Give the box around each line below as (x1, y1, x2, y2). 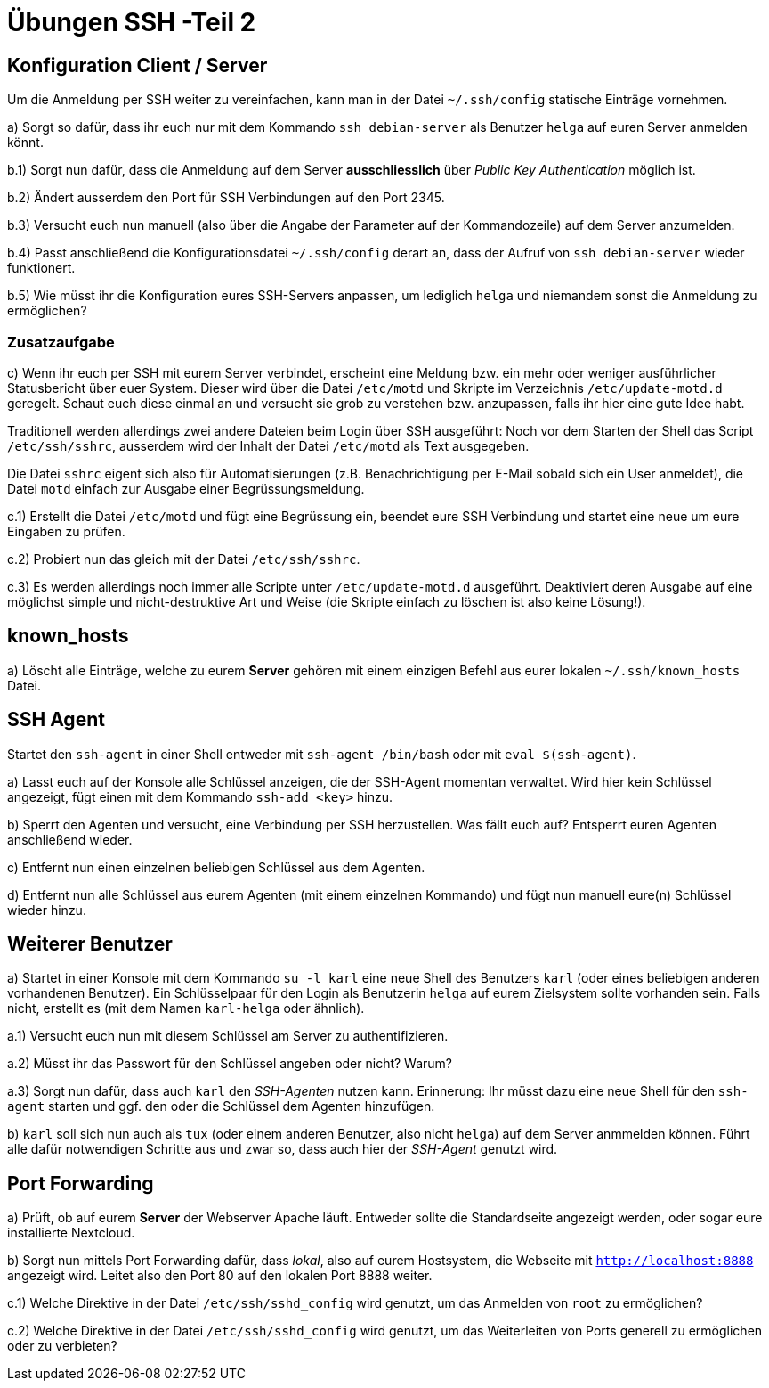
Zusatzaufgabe (7, 332, 115, 351)
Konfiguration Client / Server (7, 53, 268, 77)
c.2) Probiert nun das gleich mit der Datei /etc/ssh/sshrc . (7, 551, 360, 567)
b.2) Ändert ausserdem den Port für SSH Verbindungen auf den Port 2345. (7, 190, 445, 206)
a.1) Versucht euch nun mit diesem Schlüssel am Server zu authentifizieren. (7, 1028, 449, 1044)
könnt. (7, 135, 44, 151)
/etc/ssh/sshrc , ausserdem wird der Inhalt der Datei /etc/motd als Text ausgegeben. (7, 437, 530, 453)
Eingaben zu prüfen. (7, 523, 125, 539)
